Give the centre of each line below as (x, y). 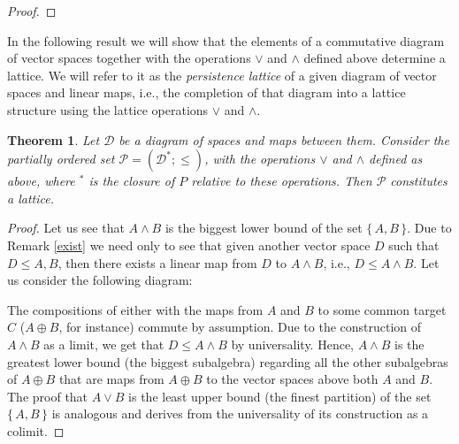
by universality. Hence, (292, 344)
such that (414, 245)
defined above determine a (375, 58)
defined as (396, 159)
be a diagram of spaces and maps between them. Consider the (284, 139)
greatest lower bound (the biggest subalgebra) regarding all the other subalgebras (228, 361)
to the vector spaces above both (292, 379)
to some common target (382, 309)
